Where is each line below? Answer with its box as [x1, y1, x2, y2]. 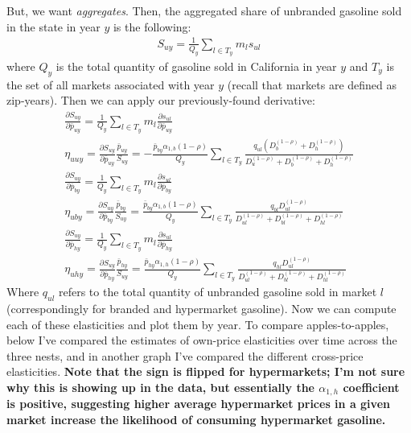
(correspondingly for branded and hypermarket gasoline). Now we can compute [6, 300, 397, 317]
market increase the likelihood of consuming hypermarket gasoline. [6, 411, 386, 428]
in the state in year [6, 18, 101, 35]
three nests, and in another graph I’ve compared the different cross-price [6, 347, 364, 364]
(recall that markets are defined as [227, 76, 397, 93]
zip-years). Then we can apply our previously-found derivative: [6, 92, 315, 109]
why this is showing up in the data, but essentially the [6, 379, 314, 396]
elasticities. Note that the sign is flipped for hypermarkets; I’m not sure [6, 363, 405, 380]
